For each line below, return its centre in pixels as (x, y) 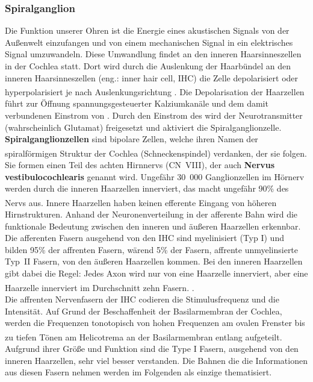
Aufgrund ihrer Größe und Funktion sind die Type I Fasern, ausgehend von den (152, 348)
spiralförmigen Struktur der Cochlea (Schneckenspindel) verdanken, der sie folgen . (156, 153)
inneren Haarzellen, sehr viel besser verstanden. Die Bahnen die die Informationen (156, 360)
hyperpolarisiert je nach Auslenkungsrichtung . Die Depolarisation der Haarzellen (155, 91)
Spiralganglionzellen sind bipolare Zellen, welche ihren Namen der (132, 139)
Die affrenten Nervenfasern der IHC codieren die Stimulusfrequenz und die (142, 299)
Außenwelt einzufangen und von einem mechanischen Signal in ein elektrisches (149, 42)
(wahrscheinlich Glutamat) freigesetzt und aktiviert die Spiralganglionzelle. (143, 127)
